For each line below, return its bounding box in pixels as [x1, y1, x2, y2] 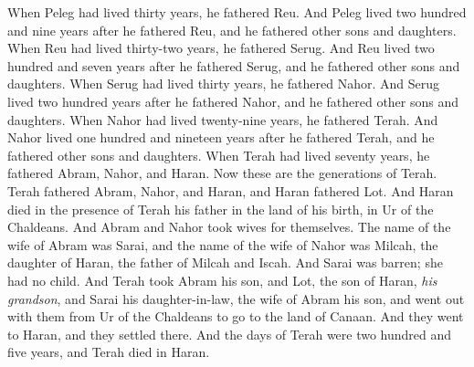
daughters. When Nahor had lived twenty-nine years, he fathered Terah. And [7, 110, 438, 129]
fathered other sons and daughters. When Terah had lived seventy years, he [7, 145, 430, 164]
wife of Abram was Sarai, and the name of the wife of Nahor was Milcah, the [7, 235, 438, 254]
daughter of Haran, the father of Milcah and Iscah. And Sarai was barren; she [7, 253, 443, 272]
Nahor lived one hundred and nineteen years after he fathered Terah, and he [7, 128, 435, 147]
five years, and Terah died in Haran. [7, 342, 210, 362]
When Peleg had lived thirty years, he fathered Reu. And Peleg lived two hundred [7, 3, 467, 21]
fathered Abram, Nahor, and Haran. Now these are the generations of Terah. [7, 163, 437, 183]
